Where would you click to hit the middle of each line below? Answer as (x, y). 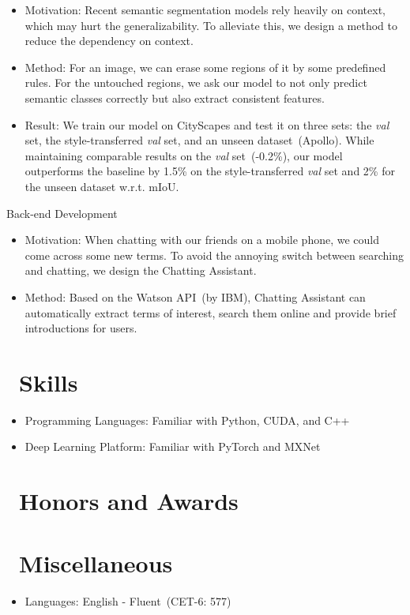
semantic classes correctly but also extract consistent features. (175, 97)
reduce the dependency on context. (109, 41)
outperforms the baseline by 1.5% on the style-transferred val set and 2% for (210, 171)
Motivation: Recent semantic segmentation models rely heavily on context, (205, 9)
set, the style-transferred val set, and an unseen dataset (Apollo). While (199, 140)
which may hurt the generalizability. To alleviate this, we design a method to (211, 25)
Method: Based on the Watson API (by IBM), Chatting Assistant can (195, 296)
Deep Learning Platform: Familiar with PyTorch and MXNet (173, 446)
